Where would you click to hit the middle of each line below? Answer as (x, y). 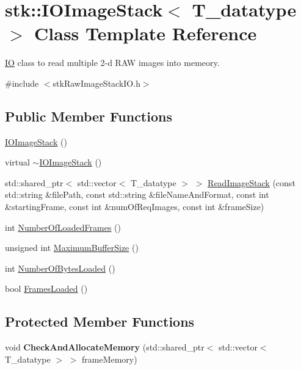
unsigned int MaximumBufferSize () (72, 248)
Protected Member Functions (100, 321)
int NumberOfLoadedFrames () (63, 227)
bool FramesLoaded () (46, 288)
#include (22, 83)
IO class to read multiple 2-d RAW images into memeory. (112, 63)
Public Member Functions (89, 116)
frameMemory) (109, 359)
